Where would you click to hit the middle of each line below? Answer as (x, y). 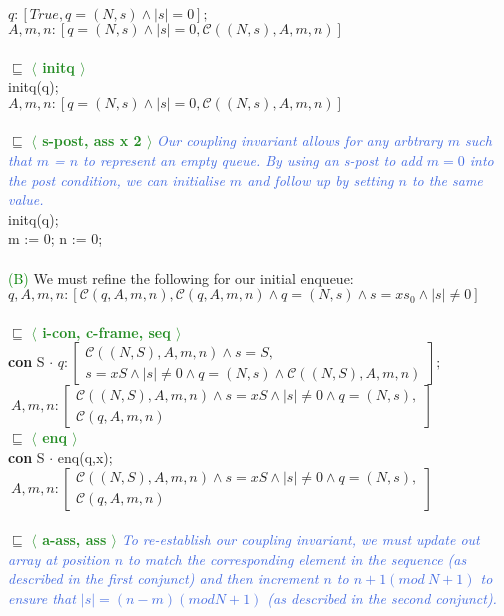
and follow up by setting (320, 179)
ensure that (42, 597)
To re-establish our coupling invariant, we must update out (300, 539)
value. (26, 199)
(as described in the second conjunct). (382, 597)
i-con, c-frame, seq (106, 331)
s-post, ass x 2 (92, 140)
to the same (447, 179)
